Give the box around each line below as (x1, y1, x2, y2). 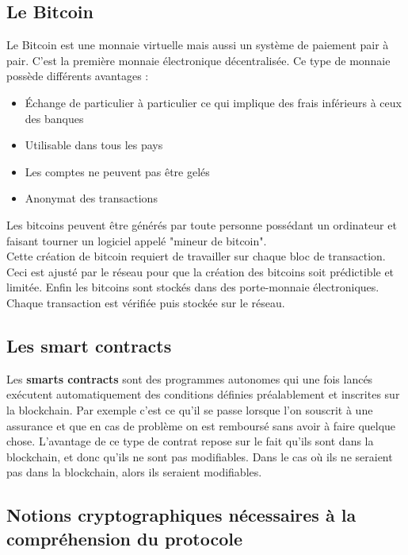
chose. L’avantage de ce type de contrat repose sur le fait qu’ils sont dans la (6, 433, 374, 449)
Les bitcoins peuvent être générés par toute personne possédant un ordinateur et (6, 216, 397, 233)
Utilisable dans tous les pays (25, 137, 163, 153)
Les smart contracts (6, 333, 172, 357)
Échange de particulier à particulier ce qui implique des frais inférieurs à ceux (25, 94, 402, 110)
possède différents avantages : (6, 67, 149, 84)
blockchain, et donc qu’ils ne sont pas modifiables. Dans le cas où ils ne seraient (6, 448, 393, 464)
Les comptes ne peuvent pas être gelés (25, 163, 210, 179)
